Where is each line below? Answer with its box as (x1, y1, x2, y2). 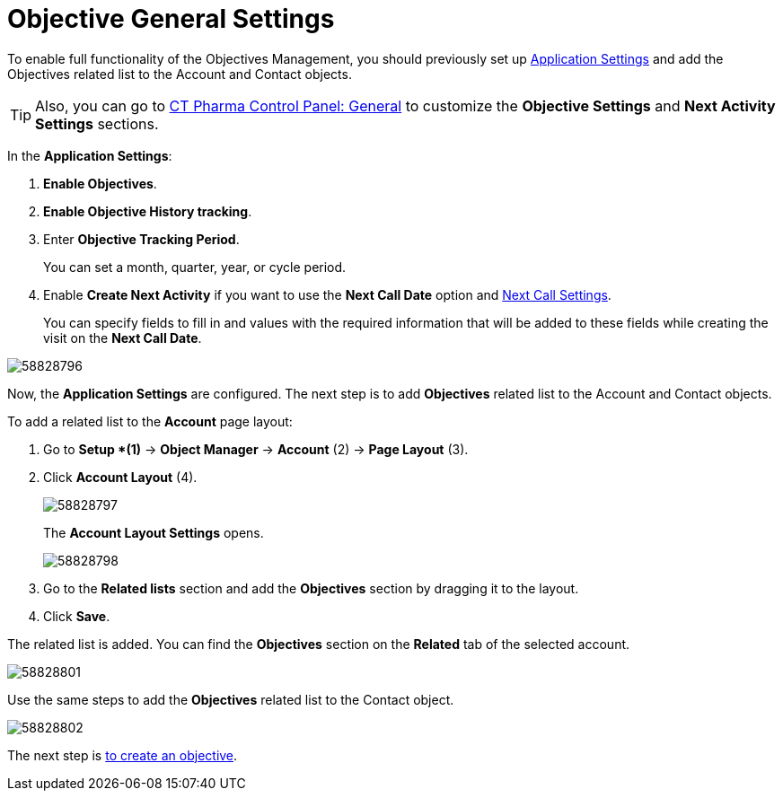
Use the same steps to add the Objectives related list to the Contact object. (7, 691, 454, 707)
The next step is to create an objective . (7, 747, 238, 763)
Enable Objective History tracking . (43, 203, 252, 219)
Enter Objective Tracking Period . (43, 231, 240, 247)
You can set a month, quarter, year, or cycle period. (43, 259, 347, 275)
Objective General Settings (7, 4, 335, 34)
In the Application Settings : (7, 147, 172, 163)
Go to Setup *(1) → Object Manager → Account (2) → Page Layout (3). (43, 441, 469, 457)
